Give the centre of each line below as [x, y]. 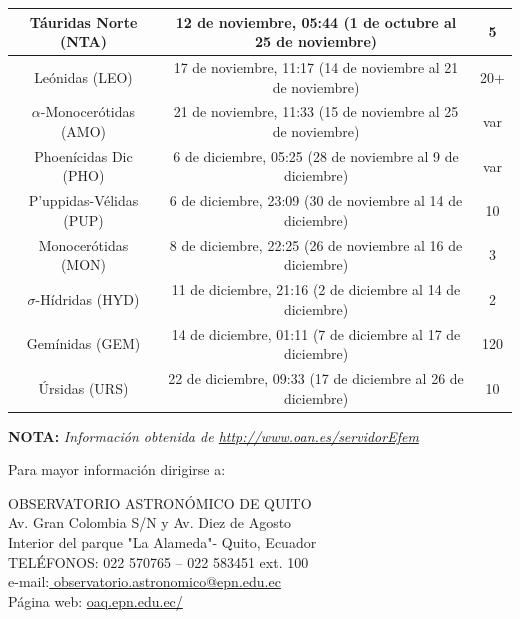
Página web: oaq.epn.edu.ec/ [95, 600]
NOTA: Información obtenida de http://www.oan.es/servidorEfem [213, 435]
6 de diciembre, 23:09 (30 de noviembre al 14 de [316, 200]
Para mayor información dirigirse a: [117, 469]
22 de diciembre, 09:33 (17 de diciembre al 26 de [316, 378]
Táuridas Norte [83, 21]
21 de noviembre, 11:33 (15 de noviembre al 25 [316, 111]
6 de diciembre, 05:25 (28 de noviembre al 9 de [316, 155]
